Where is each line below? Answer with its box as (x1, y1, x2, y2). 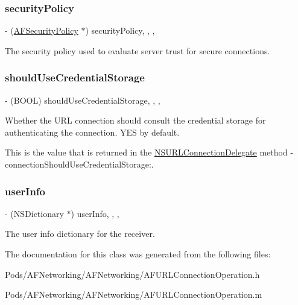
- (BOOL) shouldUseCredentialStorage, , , (5, 93, 160, 106)
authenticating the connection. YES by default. (5, 125, 180, 138)
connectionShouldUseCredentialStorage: (5, 158, 151, 170)
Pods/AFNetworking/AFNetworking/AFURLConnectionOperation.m (5, 288, 262, 301)
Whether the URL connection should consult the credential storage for (5, 114, 266, 127)
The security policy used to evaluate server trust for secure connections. (5, 44, 270, 57)
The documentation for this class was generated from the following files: (5, 248, 271, 260)
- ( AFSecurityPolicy (5, 24, 78, 37)
